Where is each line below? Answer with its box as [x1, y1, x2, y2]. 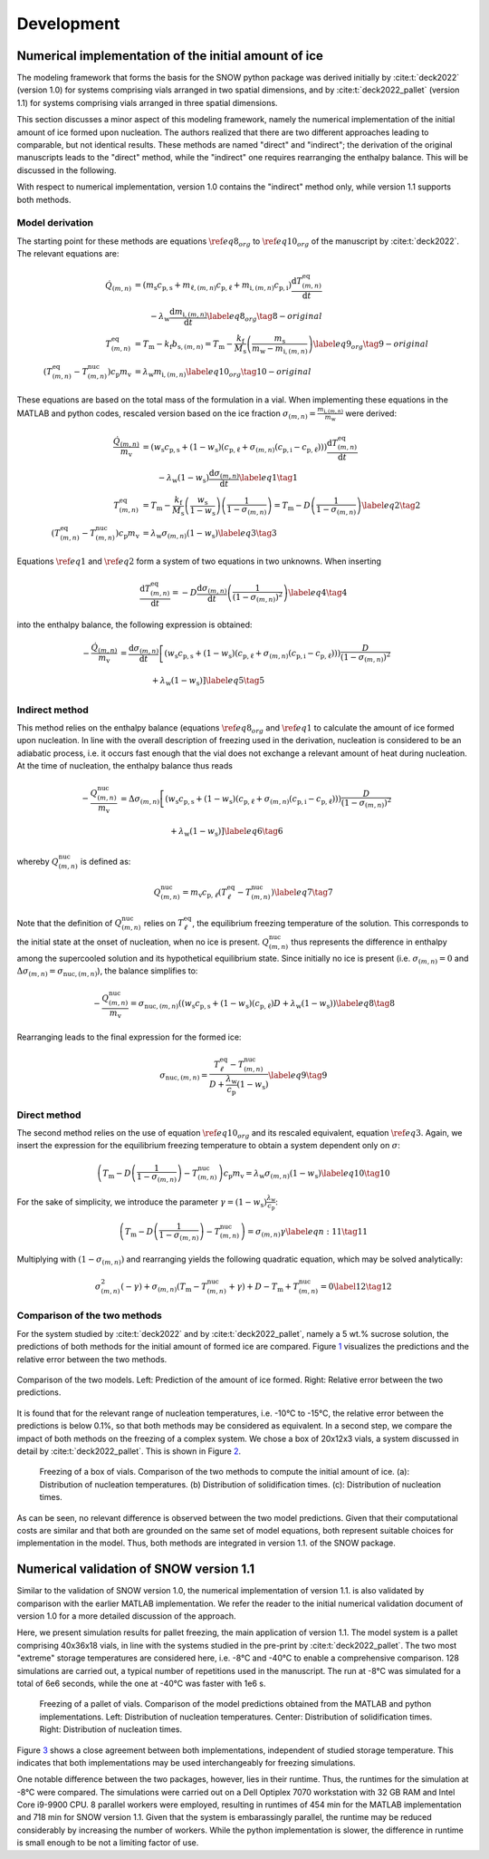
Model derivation [16, 217, 94, 229]
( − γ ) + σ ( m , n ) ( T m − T [120, 1281, 207, 1293]
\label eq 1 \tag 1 [238, 472, 298, 483]
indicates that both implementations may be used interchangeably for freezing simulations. [16, 1757, 356, 1767]
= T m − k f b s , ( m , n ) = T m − [134, 338, 234, 351]
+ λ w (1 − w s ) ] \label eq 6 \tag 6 [170, 826, 283, 838]
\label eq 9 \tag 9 [268, 1070, 328, 1080]
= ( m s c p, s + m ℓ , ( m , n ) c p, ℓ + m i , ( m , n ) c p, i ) [134, 280, 292, 293]
